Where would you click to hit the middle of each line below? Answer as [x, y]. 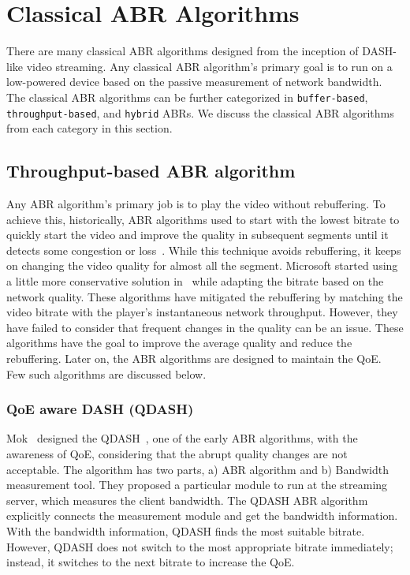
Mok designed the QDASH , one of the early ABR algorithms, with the [182, 438]
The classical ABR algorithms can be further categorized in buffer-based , [187, 97]
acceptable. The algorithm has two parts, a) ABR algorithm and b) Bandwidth [198, 469]
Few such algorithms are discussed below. [106, 373]
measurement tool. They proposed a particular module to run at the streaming [197, 485]
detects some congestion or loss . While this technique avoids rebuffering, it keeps [204, 250]
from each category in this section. [89, 128]
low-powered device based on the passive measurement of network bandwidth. [194, 82]
